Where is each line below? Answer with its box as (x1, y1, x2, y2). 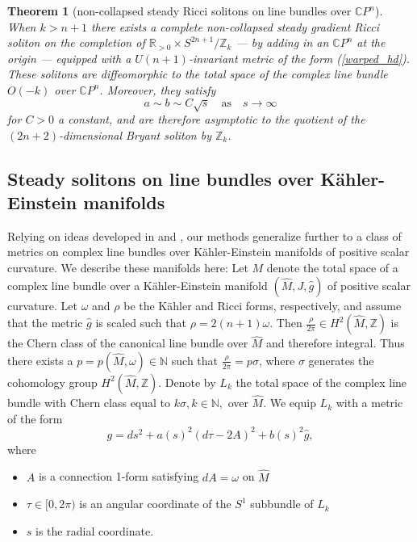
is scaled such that (95, 314, 186, 331)
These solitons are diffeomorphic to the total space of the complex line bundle (7, 65, 388, 82)
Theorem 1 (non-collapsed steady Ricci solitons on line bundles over (7, 2, 352, 19)
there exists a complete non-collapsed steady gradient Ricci (90, 18, 379, 35)
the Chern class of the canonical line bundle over (7, 334, 248, 351)
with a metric (336, 394, 403, 411)
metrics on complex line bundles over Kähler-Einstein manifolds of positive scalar (7, 243, 410, 260)
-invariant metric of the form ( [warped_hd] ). (188, 49, 411, 66)
